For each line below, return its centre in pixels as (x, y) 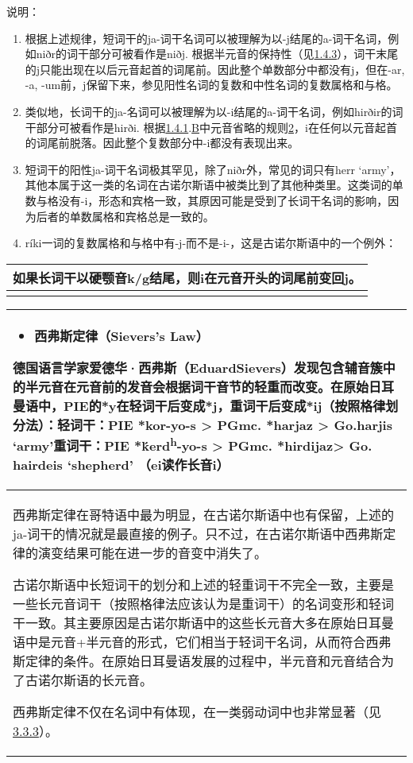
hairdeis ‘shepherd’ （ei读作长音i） (121, 465)
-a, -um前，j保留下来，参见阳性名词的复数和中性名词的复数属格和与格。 (211, 85)
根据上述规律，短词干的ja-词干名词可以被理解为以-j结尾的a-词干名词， (206, 38)
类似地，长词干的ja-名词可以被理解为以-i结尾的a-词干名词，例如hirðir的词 (214, 111)
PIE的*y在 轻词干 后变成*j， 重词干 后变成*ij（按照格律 (225, 405)
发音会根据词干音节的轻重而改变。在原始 (248, 386)
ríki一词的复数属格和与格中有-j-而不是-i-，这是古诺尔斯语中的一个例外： (211, 243)
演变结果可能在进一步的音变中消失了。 (153, 553)
